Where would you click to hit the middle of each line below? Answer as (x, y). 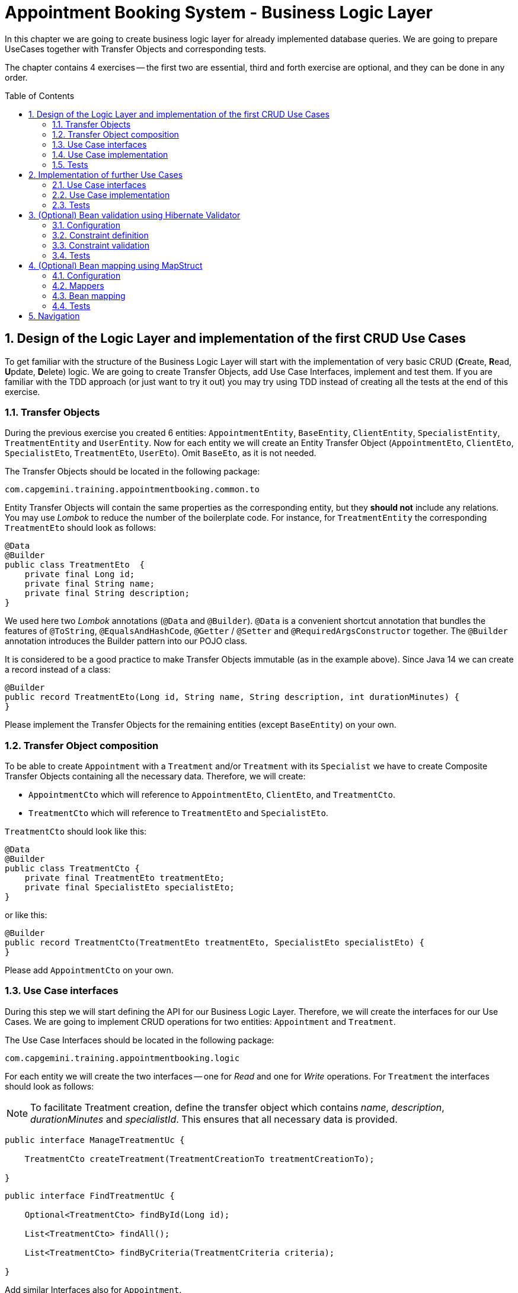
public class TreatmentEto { (75, 565)
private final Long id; (80, 574)
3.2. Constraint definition (100, 235)
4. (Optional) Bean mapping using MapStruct (116, 265)
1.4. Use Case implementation (110, 154)
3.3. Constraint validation (101, 245)
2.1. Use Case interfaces (99, 184)
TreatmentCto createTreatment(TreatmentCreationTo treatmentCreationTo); (199, 1159)
